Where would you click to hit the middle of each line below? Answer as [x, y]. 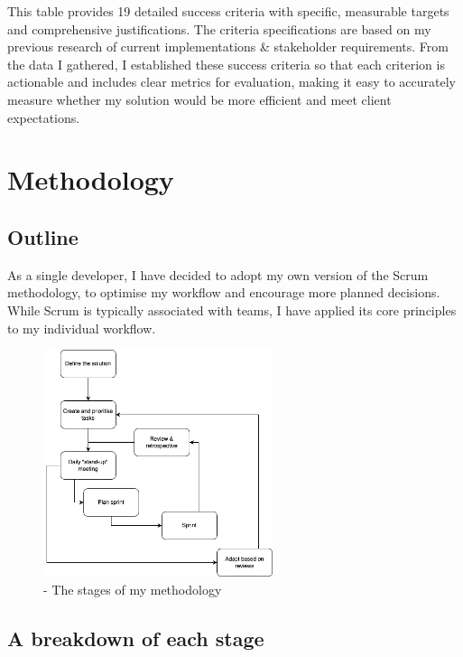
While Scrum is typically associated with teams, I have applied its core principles [232, 310]
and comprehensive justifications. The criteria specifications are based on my [219, 28]
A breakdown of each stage [136, 638]
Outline [43, 236]
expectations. [44, 117]
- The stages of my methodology [133, 589]
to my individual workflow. [82, 328]
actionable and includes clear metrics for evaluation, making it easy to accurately [231, 82]
